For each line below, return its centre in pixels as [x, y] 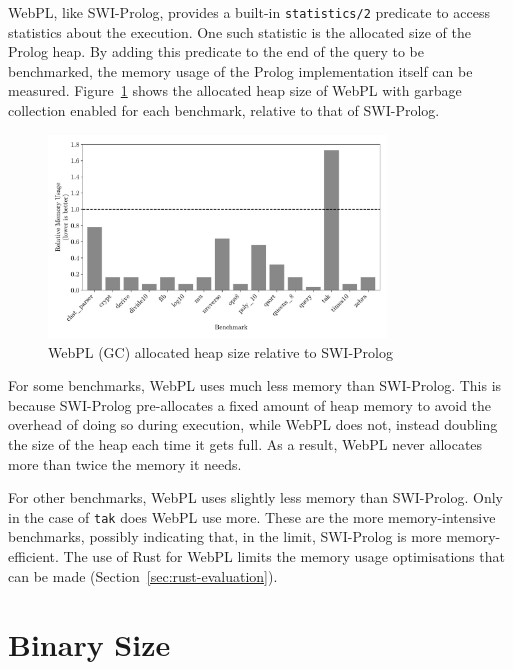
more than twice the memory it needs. [125, 463]
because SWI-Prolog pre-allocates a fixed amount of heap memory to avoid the [250, 404]
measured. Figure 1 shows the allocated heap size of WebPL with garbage [235, 90]
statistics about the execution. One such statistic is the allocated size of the [239, 31]
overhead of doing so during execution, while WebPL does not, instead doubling [253, 424]
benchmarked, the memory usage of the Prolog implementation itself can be [240, 70]
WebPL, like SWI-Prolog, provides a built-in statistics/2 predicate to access [249, 12]
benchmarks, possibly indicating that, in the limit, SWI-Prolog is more [225, 536]
